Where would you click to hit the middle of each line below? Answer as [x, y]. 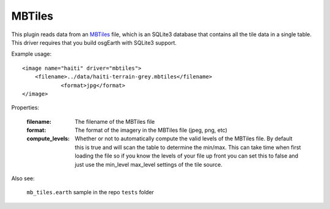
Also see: [23, 178]
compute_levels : [48, 139]
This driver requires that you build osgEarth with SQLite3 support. [94, 42]
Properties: [25, 108]
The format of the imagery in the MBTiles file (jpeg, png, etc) [151, 130]
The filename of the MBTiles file [115, 121]
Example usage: [31, 54]
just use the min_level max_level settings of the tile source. [148, 164]
